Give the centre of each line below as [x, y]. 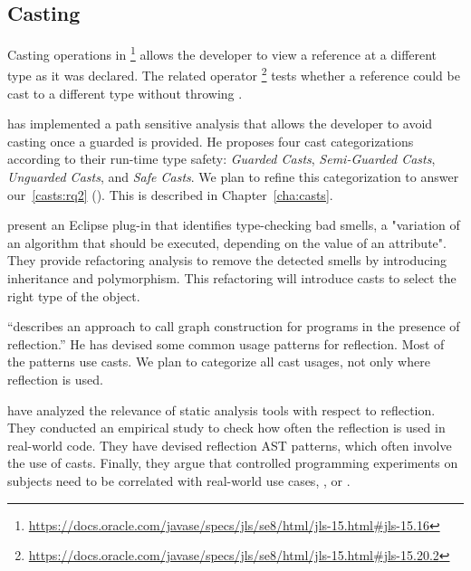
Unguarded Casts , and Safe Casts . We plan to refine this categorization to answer [233, 177]
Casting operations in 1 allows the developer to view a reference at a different [222, 53]
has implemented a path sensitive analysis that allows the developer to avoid [220, 124]
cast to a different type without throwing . [125, 93]
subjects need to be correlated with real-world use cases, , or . [179, 480]
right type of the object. [74, 295]
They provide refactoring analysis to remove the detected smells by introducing [227, 260]
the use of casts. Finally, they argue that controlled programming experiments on [233, 463]
